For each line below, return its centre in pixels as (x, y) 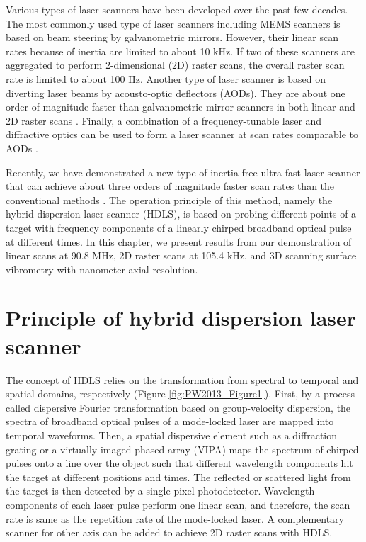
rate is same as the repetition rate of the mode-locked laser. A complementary (175, 518)
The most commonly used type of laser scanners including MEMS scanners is (173, 23)
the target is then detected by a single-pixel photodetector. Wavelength (160, 491)
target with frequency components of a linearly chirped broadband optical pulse (179, 227)
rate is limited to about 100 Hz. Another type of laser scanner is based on (166, 78)
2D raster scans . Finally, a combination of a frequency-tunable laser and (164, 120)
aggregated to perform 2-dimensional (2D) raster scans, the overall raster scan (175, 65)
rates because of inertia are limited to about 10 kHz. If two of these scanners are (180, 51)
